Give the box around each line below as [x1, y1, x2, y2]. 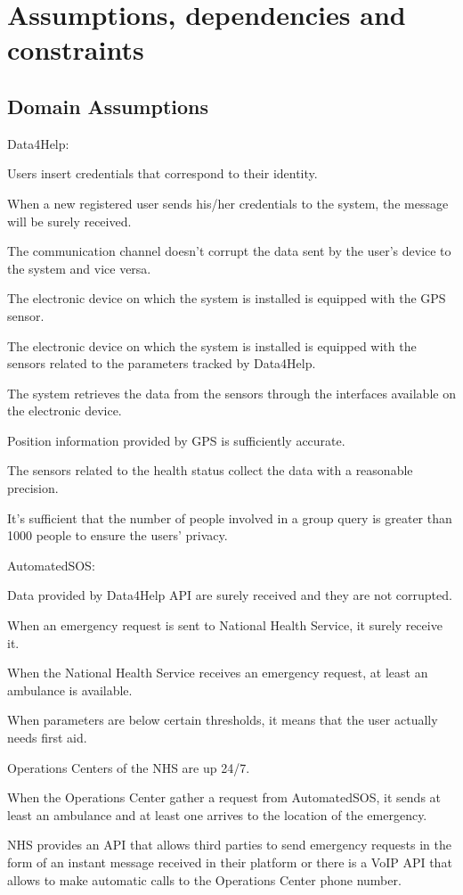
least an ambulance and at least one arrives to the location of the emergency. [7, 805, 427, 824]
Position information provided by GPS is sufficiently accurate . [7, 431, 345, 449]
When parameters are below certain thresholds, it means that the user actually [7, 710, 438, 729]
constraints [7, 31, 144, 68]
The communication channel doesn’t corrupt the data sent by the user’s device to [7, 242, 451, 260]
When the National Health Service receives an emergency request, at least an [7, 663, 428, 682]
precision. [7, 479, 59, 497]
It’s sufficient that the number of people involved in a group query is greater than [7, 508, 452, 527]
